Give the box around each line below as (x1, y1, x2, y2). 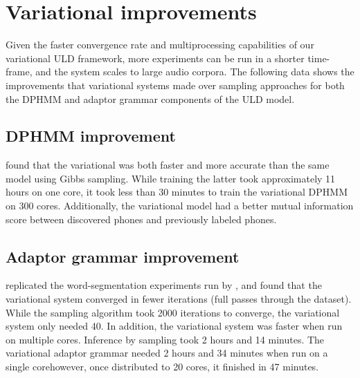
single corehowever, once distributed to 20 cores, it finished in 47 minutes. (6, 359, 319, 374)
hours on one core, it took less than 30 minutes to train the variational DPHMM (6, 185, 348, 199)
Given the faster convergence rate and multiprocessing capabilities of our (6, 37, 314, 52)
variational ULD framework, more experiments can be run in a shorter (6, 50, 305, 65)
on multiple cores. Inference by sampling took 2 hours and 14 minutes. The (6, 332, 325, 346)
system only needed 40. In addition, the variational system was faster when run (6, 319, 343, 333)
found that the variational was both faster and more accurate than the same (6, 158, 330, 172)
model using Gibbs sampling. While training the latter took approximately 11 (6, 171, 336, 185)
